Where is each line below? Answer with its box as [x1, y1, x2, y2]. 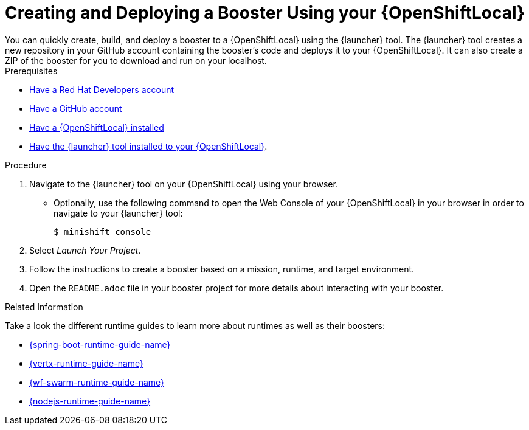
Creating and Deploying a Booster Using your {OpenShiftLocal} [5, 2, 525, 23]
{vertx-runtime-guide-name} [29, 358, 144, 369]
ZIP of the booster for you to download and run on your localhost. [5, 55, 267, 66]
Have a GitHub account [29, 103, 122, 114]
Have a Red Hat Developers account [29, 84, 175, 95]
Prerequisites [5, 65, 58, 76]
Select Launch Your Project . [29, 244, 141, 255]
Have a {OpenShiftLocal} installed [29, 122, 164, 133]
